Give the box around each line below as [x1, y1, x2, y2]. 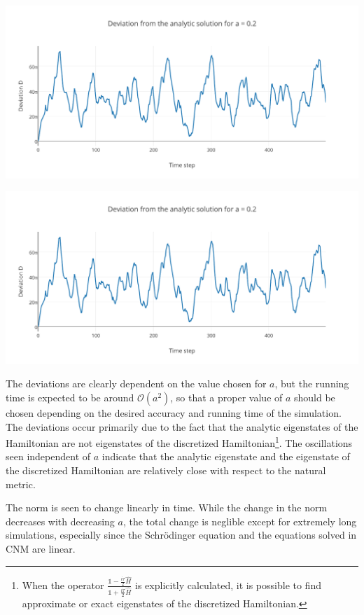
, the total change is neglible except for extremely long [122, 513, 357, 528]
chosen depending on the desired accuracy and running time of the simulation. [6, 405, 342, 420]
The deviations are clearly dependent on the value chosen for [6, 376, 267, 391]
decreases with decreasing [6, 513, 115, 528]
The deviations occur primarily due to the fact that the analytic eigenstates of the [6, 419, 358, 434]
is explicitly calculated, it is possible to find [135, 577, 321, 592]
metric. [6, 476, 36, 491]
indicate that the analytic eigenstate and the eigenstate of [101, 449, 350, 464]
